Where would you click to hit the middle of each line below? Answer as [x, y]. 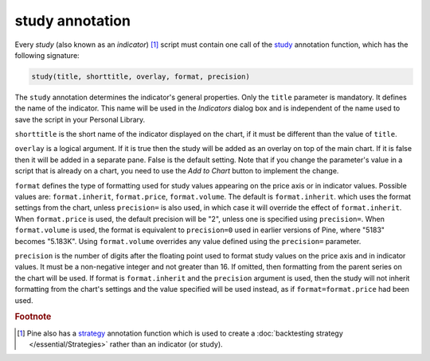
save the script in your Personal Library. [80, 119]
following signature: [47, 55]
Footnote [33, 316]
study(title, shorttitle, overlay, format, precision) [141, 76]
